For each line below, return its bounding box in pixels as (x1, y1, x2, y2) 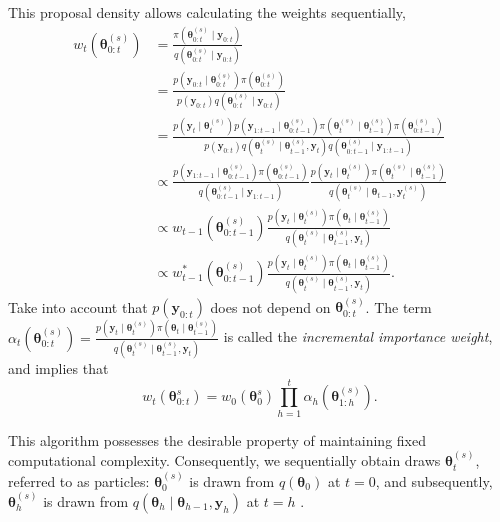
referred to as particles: (8, 470, 150, 491)
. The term (365, 296, 432, 317)
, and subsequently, (375, 470, 493, 491)
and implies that (8, 357, 109, 378)
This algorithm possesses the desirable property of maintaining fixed (8, 429, 426, 450)
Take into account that (8, 296, 148, 317)
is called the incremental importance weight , (223, 326, 493, 347)
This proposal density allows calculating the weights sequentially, (8, 2, 406, 22)
